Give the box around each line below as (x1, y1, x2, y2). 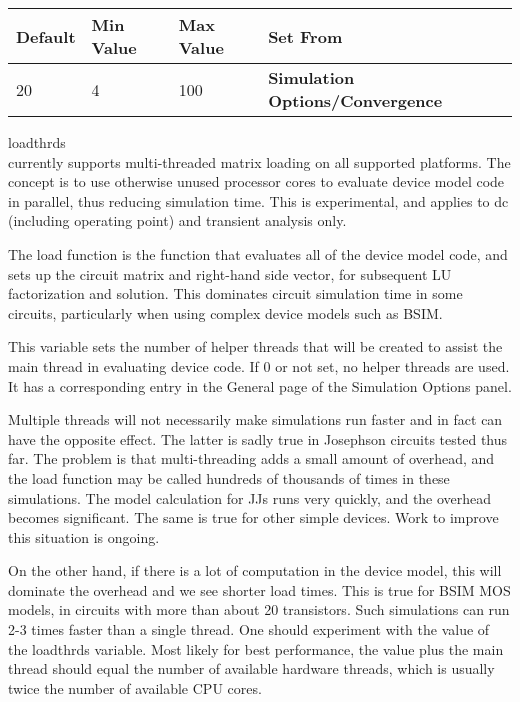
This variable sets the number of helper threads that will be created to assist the (8, 336, 503, 357)
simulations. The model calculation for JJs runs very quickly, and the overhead (8, 487, 492, 508)
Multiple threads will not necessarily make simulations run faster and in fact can (8, 409, 503, 430)
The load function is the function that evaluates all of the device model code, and (8, 243, 508, 264)
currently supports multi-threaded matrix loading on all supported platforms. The (8, 151, 511, 172)
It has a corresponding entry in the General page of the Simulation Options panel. (8, 375, 512, 396)
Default (16, 24, 76, 48)
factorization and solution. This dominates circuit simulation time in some (8, 283, 463, 304)
